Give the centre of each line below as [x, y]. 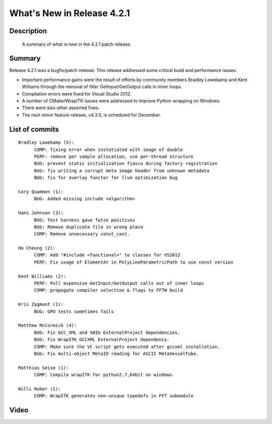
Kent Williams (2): [42, 276]
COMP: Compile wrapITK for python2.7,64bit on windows [103, 375]
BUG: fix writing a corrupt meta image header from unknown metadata [122, 171]
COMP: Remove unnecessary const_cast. [82, 234]
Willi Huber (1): [40, 389]
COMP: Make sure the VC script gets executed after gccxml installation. [127, 347]
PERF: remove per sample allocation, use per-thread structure [114, 157]
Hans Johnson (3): [41, 213]
